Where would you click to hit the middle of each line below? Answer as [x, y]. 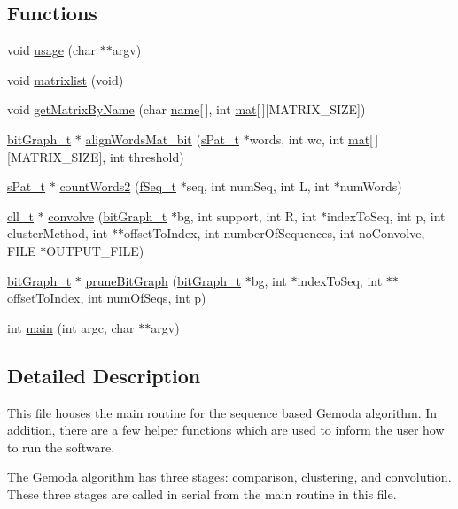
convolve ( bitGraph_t [108, 216]
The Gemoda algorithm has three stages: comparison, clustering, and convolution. [229, 477]
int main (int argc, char [71, 327]
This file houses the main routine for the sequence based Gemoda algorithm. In [222, 412]
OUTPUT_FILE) [95, 250]
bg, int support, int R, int [247, 216]
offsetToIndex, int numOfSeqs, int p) [107, 298]
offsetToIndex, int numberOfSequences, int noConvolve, [274, 233]
